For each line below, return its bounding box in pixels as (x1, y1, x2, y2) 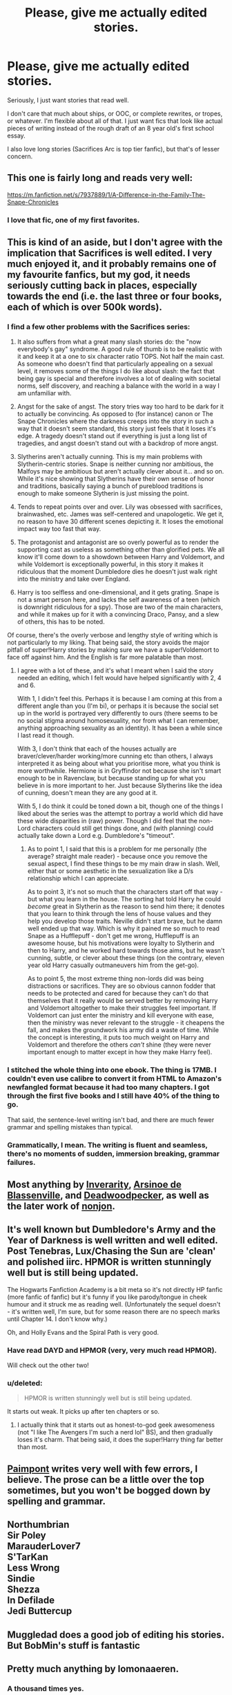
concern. (7, 152, 33, 160)
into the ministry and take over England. (17, 575, 130, 583)
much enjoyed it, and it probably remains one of (7, 258, 217, 270)
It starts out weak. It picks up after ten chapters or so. (7, 1407, 160, 1416)
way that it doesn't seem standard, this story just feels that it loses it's (17, 424, 216, 433)
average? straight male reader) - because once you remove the (27, 852, 208, 861)
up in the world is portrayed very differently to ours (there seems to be (17, 709, 218, 718)
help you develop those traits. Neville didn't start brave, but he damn (27, 917, 223, 926)
